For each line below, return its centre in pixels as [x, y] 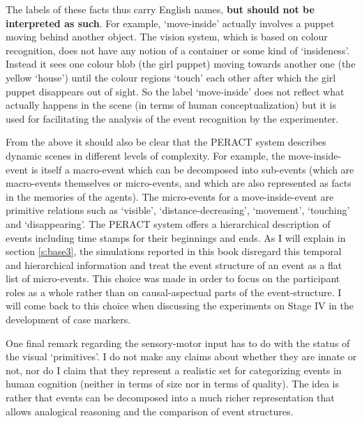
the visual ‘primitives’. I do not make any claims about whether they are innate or [181, 356]
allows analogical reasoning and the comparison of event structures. [150, 411]
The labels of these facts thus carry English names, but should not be [160, 9]
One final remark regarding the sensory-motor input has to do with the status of [178, 343]
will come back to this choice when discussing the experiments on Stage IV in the [180, 306]
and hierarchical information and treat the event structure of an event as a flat [174, 264]
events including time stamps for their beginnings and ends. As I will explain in [176, 237]
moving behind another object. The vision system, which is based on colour [167, 37]
